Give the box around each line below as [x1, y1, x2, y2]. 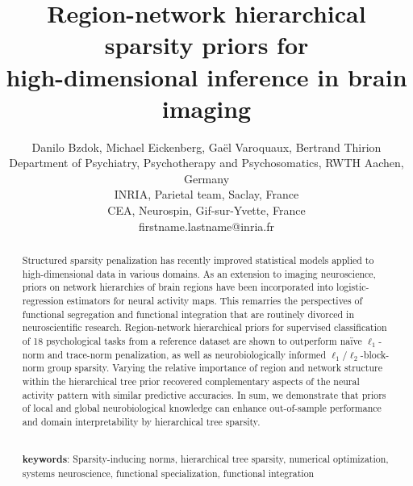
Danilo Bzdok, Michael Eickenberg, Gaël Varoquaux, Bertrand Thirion [31, 138, 382, 155]
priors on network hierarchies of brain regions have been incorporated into [22, 280, 334, 294]
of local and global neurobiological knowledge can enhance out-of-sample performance [22, 401, 382, 415]
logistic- [336, 280, 369, 294]
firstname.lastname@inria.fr [139, 217, 274, 234]
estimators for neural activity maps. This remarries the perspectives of [66, 294, 363, 308]
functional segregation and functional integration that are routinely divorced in [22, 307, 354, 321]
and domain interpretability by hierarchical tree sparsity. [22, 414, 261, 428]
